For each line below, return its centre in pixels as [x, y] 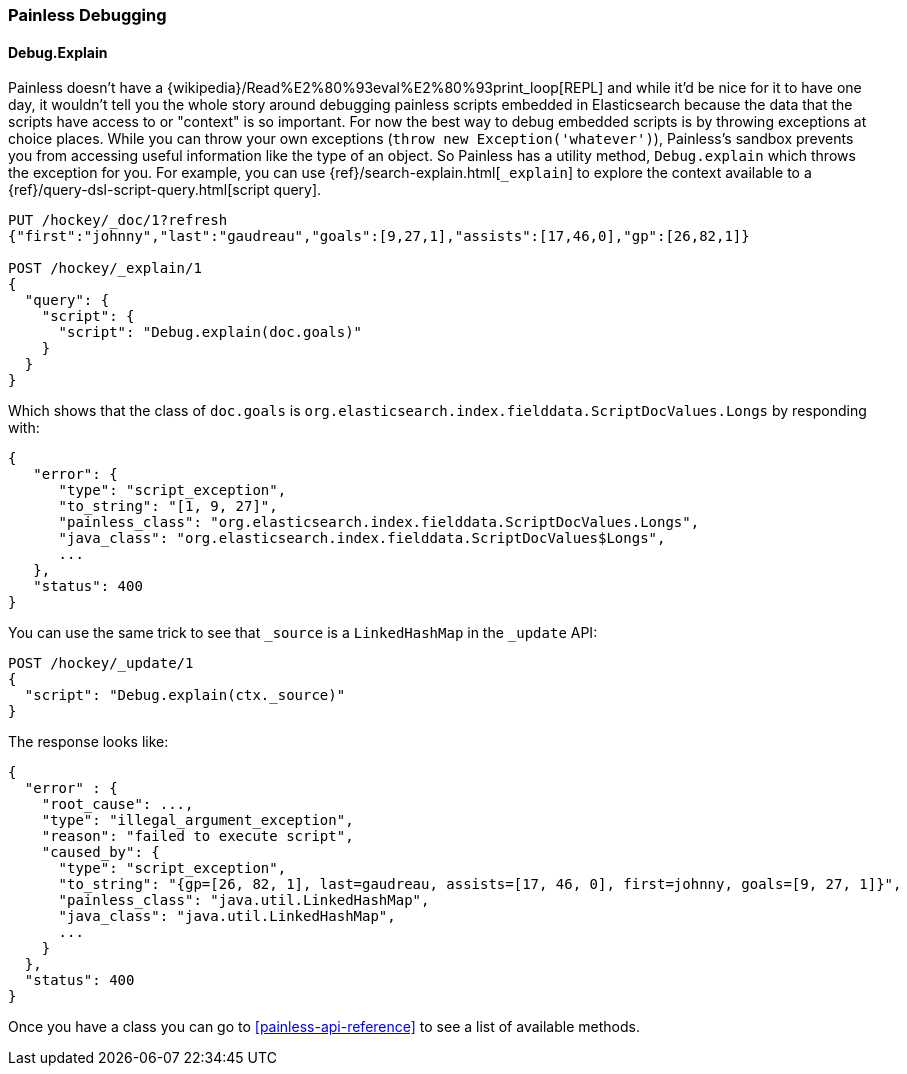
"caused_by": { [100, 852]
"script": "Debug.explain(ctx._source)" [185, 695]
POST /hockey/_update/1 [101, 663]
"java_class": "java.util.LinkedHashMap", [227, 916]
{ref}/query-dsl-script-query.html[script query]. [165, 190]
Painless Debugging [87, 15]
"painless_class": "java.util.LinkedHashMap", [244, 900]
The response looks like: [88, 742]
